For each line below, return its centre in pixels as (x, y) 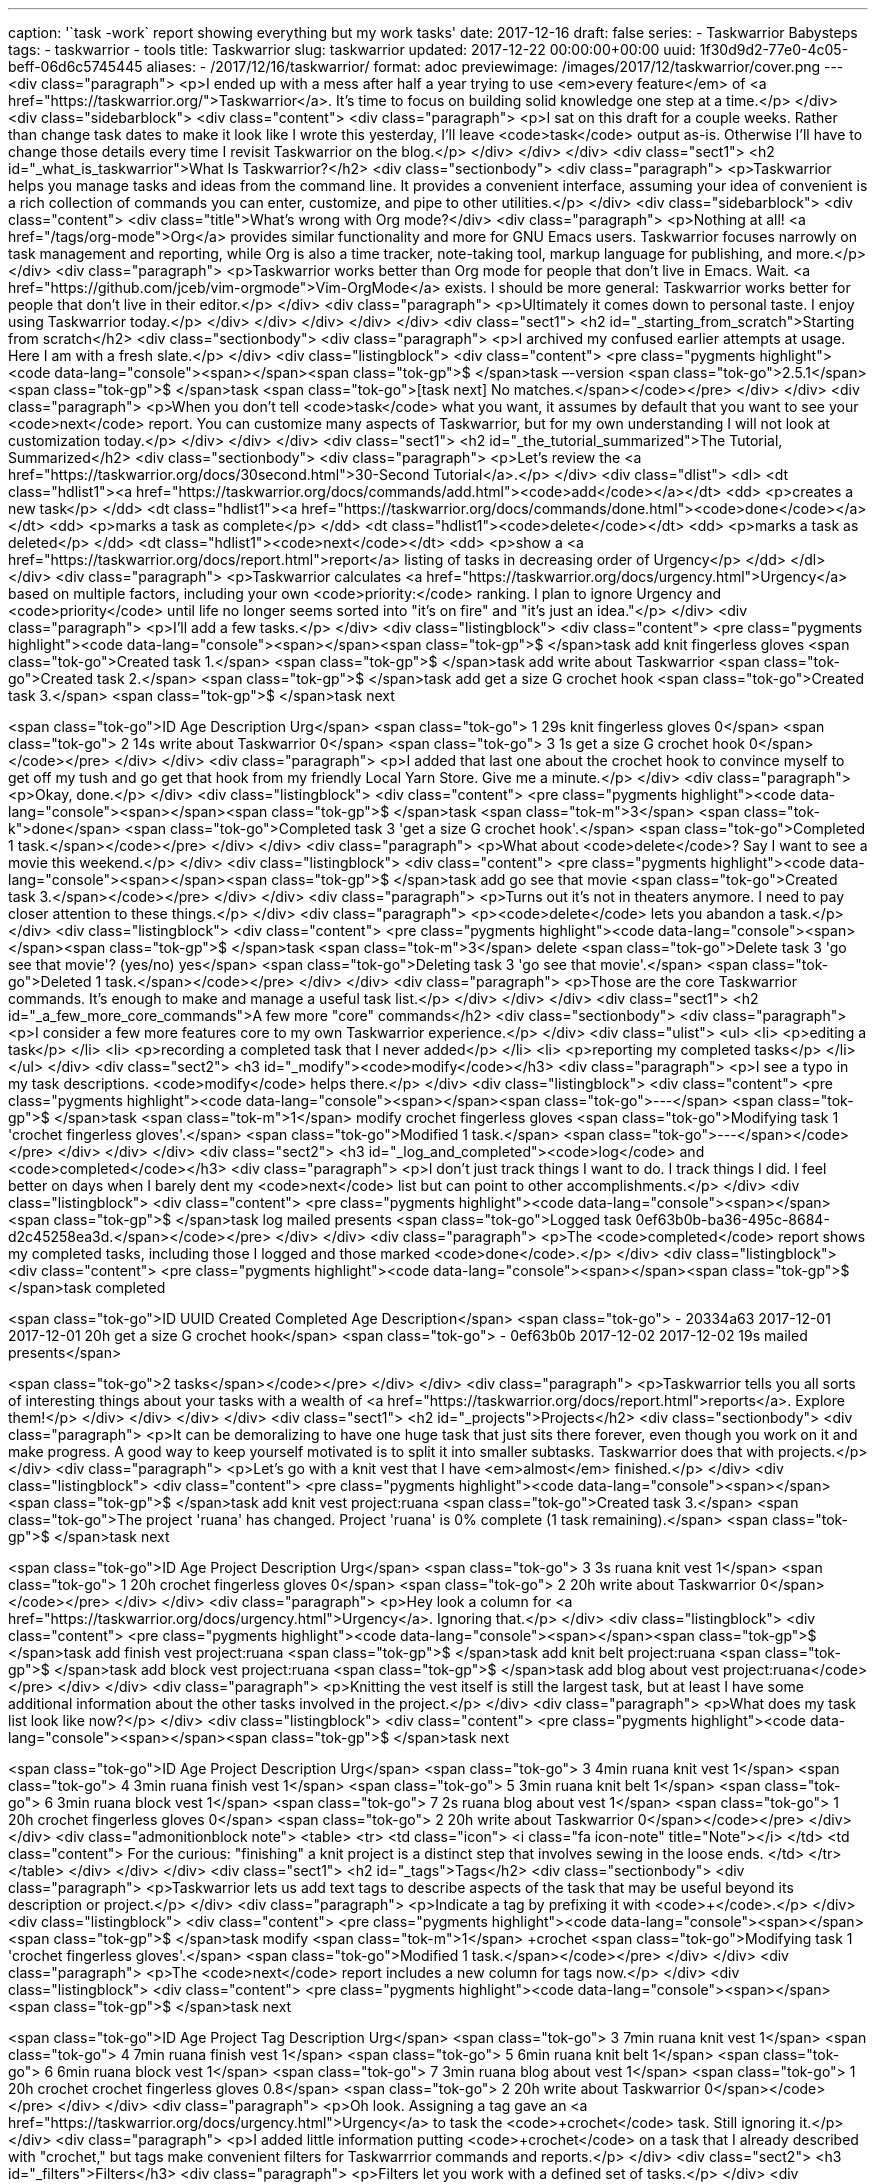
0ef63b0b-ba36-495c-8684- (732, 1219)
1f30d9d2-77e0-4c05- (774, 49)
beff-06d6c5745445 (75, 66)
